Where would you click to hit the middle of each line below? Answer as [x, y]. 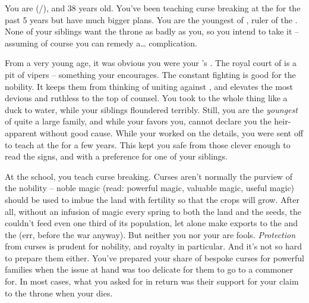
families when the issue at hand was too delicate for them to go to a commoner [149, 269]
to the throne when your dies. [59, 293]
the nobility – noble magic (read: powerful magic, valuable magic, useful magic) [150, 188]
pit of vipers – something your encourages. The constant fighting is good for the [150, 74]
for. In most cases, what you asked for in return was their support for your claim [152, 281]
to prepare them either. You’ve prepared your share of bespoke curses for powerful [154, 257]
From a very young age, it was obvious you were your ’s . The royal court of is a [151, 63]
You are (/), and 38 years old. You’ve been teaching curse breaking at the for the [153, 8]
